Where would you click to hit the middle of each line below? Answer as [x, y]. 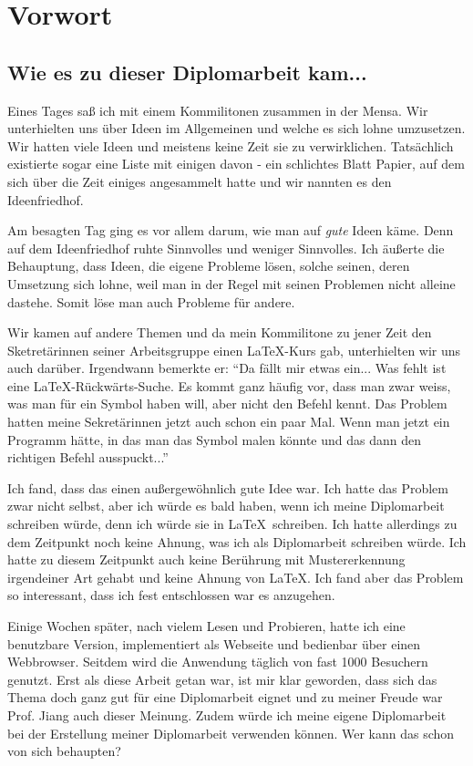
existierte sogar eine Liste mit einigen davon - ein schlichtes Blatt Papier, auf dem [236, 164]
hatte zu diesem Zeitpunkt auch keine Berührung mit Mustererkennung [206, 559]
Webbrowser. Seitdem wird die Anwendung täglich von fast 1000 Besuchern [218, 662]
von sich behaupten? [64, 751]
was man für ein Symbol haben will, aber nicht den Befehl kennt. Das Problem [227, 404]
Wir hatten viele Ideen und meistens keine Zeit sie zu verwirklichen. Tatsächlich [231, 145]
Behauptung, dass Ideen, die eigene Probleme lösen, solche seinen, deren [209, 266]
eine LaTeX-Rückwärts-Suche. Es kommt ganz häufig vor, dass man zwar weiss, [229, 385]
